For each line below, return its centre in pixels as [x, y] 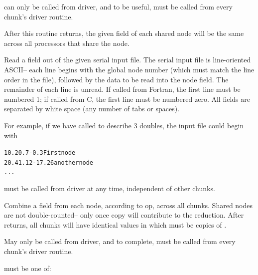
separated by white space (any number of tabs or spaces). [92, 109]
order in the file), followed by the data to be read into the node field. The [116, 79]
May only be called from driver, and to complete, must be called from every [120, 241]
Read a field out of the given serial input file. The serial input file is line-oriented [128, 60]
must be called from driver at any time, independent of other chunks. [110, 188]
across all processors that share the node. [67, 43]
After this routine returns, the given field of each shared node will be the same [124, 33]
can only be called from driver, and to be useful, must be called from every [118, 6]
